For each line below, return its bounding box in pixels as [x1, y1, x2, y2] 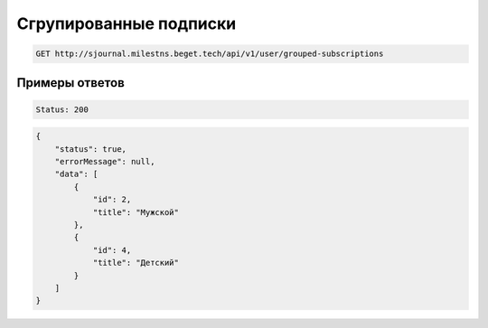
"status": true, [54, 144, 127, 154]
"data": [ [54, 169, 99, 180]
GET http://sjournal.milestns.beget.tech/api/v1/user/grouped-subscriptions [35, 49, 384, 59]
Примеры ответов [16, 75, 126, 90]
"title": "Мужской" [92, 207, 180, 217]
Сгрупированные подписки [16, 14, 237, 33]
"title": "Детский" [92, 258, 180, 268]
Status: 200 [35, 104, 89, 115]
